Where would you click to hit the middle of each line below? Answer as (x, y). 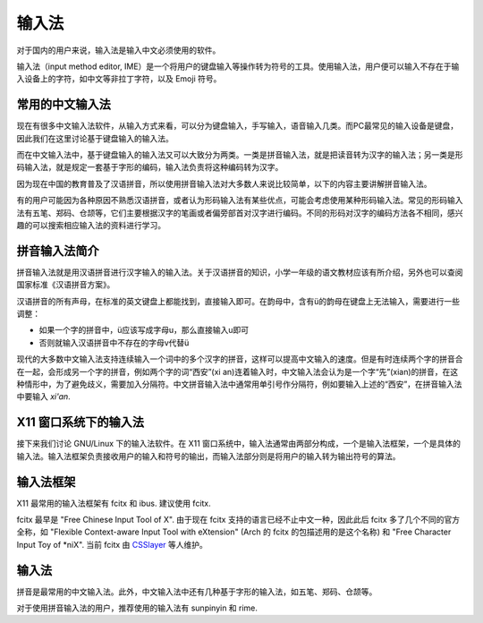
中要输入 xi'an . (43, 397)
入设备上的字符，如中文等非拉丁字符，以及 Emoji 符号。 (119, 79)
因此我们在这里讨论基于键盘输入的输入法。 (95, 138)
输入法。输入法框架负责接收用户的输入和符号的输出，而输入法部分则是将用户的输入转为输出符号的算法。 (208, 456)
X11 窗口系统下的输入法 (80, 422)
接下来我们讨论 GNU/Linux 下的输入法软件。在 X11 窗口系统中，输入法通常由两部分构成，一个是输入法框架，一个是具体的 (238, 444)
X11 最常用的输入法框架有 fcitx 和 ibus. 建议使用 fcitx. (114, 503)
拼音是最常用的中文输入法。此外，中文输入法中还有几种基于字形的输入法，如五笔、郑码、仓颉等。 (197, 592)
